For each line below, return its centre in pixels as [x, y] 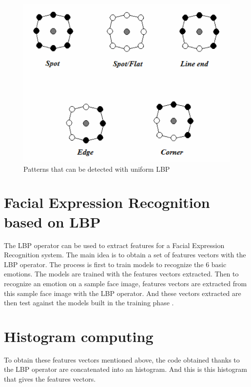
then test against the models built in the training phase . [89, 303]
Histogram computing [79, 336]
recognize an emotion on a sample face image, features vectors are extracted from [125, 283]
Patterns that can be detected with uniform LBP [97, 169]
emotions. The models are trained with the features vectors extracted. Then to [121, 274]
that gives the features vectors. [50, 379]
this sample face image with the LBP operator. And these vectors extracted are [123, 293]
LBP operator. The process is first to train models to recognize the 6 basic [115, 264]
